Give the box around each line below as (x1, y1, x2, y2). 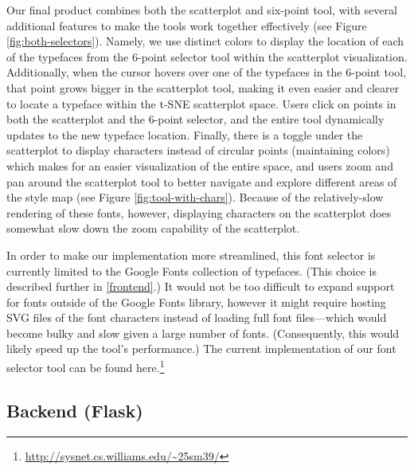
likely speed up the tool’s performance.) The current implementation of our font (6, 340, 396, 357)
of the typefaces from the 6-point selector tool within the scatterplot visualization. (6, 48, 408, 65)
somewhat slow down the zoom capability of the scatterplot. (6, 220, 300, 237)
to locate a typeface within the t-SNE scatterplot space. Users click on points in (6, 95, 396, 112)
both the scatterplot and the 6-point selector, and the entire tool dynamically (6, 111, 385, 127)
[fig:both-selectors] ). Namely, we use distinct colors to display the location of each (6, 33, 404, 49)
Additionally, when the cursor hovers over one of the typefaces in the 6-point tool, (6, 64, 407, 80)
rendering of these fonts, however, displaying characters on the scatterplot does (6, 204, 392, 221)
